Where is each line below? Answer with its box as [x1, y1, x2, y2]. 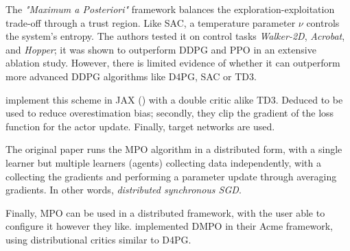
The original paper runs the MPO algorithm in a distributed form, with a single [5, 142, 342, 156]
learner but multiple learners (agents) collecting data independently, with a [5, 155, 322, 169]
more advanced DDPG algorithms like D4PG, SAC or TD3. [5, 69, 257, 83]
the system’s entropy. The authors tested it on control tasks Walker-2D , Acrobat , [5, 29, 345, 43]
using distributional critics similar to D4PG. [5, 232, 191, 246]
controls [306, 15, 340, 29]
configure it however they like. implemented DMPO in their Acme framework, [5, 219, 333, 233]
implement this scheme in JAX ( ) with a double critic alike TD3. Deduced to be [5, 92, 343, 106]
